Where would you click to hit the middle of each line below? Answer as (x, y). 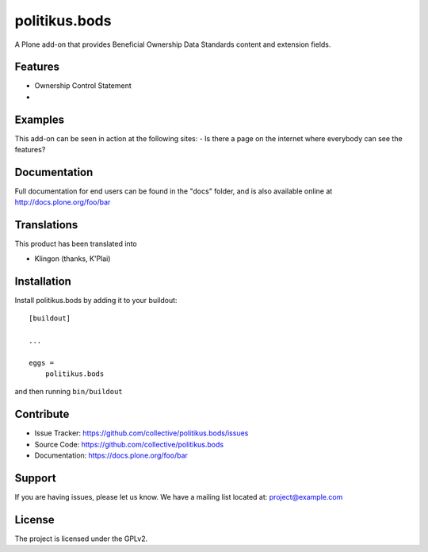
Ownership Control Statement (83, 86)
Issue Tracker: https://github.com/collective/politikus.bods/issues (141, 433)
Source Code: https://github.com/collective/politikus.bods (129, 444)
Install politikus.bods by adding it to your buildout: (96, 300)
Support (35, 478)
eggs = (42, 362)
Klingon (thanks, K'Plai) (73, 259)
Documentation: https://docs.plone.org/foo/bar (111, 455)
